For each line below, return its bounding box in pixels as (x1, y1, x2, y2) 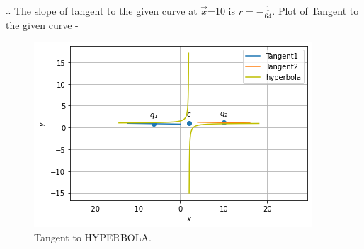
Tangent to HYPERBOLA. (34, 230, 152, 245)
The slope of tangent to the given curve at (13, 4, 198, 18)
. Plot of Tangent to (272, 4, 359, 18)
